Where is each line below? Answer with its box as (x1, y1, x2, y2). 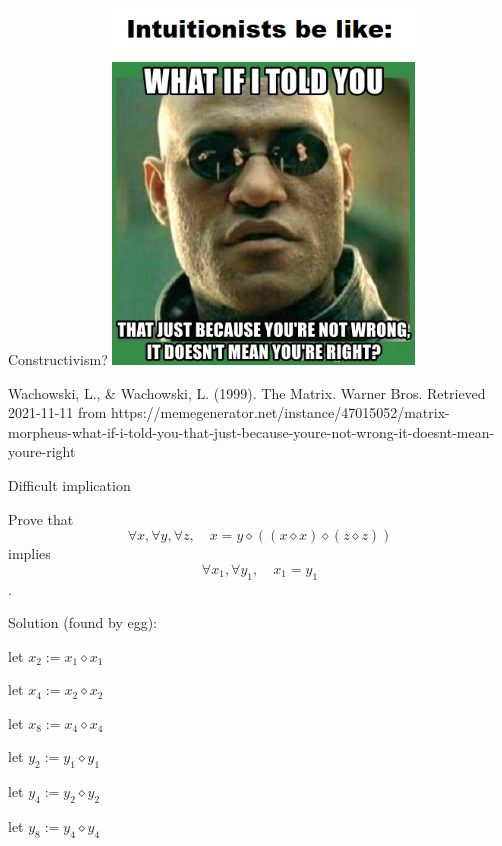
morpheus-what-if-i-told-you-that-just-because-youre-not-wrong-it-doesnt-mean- (8, 421, 495, 442)
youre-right (8, 441, 76, 462)
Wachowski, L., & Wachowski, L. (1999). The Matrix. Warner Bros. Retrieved (8, 382, 486, 403)
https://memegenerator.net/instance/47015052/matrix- (111, 402, 450, 423)
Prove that (8, 508, 74, 529)
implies (8, 543, 51, 564)
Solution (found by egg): (8, 612, 157, 633)
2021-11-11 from (8, 402, 107, 423)
